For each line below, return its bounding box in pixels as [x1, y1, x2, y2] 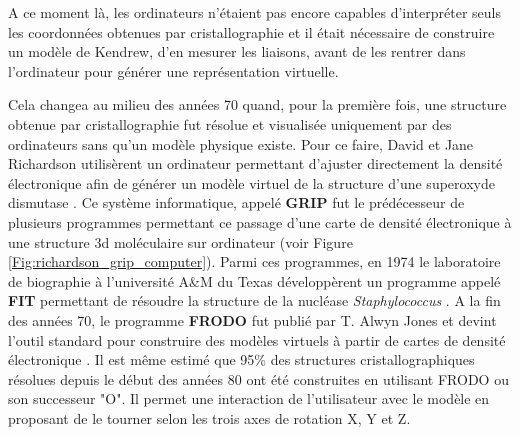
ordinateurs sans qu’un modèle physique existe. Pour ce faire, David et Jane [8, 133, 474, 154]
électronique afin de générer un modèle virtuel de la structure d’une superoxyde [8, 172, 495, 193]
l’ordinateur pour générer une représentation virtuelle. [8, 60, 339, 81]
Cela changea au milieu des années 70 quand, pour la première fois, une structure [8, 94, 507, 115]
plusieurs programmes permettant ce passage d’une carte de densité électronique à [8, 211, 512, 232]
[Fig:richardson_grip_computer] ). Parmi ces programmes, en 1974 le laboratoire [8, 251, 501, 272]
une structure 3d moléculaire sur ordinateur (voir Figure [8, 231, 353, 252]
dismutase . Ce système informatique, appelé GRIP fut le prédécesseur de [8, 192, 465, 213]
